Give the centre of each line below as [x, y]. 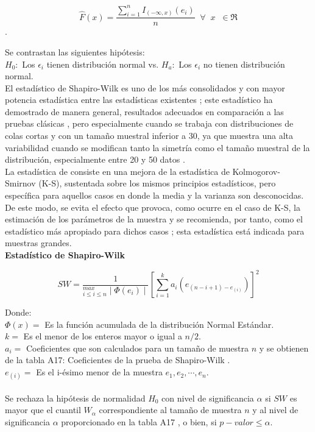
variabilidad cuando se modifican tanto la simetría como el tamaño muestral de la [157, 147]
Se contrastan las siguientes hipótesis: [75, 51]
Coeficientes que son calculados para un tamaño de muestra [137, 348]
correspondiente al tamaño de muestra [170, 410]
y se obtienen [284, 348]
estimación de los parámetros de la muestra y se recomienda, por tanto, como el [154, 219]
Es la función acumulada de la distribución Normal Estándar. [159, 324]
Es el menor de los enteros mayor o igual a [103, 336]
